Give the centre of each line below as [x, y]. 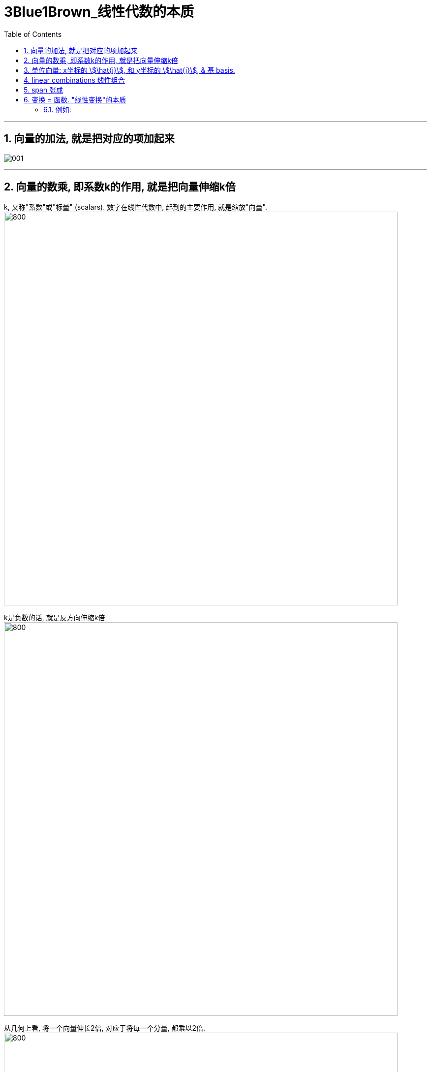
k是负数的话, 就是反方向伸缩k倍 [55, 618]
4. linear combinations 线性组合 [74, 80]
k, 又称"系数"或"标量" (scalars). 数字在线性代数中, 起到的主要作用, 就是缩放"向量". [136, 207]
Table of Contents [33, 34]
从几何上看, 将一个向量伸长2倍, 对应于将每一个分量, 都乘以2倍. [105, 1028]
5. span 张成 [44, 90]
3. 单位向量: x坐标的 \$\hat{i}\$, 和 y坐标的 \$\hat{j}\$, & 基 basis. [129, 70]
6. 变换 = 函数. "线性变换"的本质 [75, 99]
